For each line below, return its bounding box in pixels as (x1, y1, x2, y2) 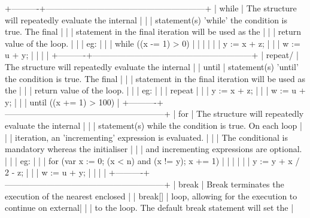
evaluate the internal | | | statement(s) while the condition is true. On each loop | (5, 119, 302, 131)
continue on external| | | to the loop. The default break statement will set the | (5, 201, 294, 214)
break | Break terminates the (178, 177, 284, 190)
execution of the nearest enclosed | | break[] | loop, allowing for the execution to (5, 189, 297, 202)
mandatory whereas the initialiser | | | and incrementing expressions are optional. (5, 143, 302, 155)
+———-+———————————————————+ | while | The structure (5, 2, 297, 14)
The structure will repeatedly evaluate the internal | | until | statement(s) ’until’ (5, 60, 299, 72)
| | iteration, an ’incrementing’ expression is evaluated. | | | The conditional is (5, 131, 288, 143)
